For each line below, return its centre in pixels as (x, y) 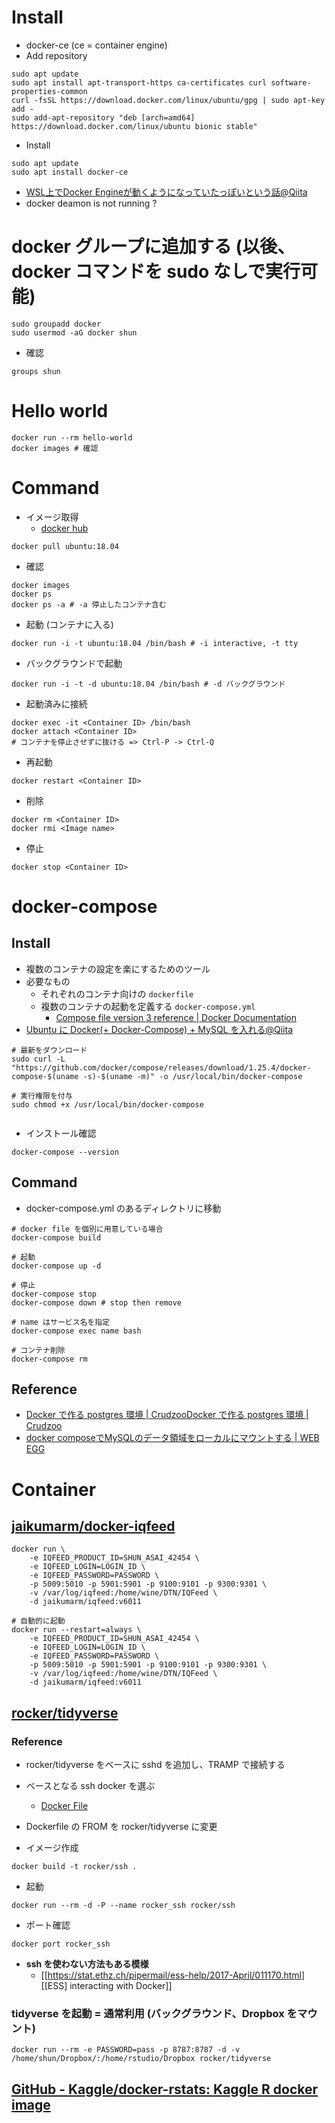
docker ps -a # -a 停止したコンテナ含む (89, 604)
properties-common (49, 91)
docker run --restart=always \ (76, 1630)
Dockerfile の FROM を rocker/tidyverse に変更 (121, 1827)
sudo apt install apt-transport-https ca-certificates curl (139, 82)
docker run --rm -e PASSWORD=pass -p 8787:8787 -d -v (126, 2050)
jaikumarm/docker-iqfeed (93, 1526)
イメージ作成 (52, 1848)
